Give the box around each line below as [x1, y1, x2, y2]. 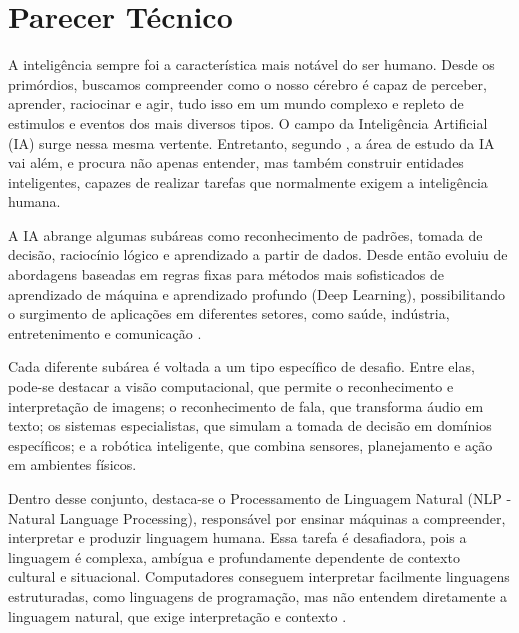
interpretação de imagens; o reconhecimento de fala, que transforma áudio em [8, 395, 484, 416]
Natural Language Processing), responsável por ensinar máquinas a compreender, [8, 507, 506, 528]
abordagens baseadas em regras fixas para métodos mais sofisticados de [8, 264, 445, 285]
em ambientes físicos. [8, 454, 137, 475]
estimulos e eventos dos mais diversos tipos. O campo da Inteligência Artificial [8, 112, 488, 133]
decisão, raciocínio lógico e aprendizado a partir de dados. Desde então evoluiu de [8, 244, 508, 265]
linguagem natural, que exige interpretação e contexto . [8, 605, 347, 626]
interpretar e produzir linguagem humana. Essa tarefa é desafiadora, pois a [8, 527, 467, 548]
